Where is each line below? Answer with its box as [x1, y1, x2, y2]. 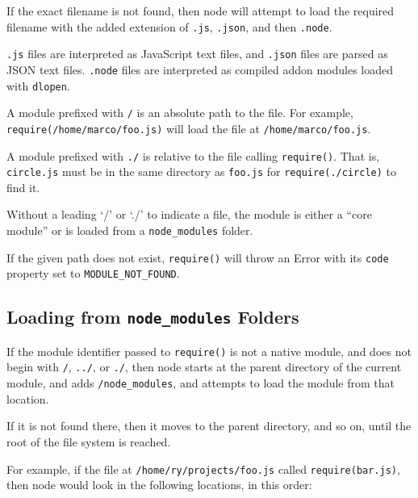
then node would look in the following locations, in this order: [6, 476, 312, 493]
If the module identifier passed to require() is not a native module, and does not [6, 342, 412, 359]
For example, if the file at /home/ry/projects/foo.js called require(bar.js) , [6, 460, 400, 477]
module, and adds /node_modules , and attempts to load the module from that [6, 375, 395, 391]
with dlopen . [6, 77, 70, 94]
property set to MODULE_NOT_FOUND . [6, 265, 180, 282]
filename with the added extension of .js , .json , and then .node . [6, 18, 332, 35]
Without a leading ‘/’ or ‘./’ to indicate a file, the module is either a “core [6, 206, 372, 223]
